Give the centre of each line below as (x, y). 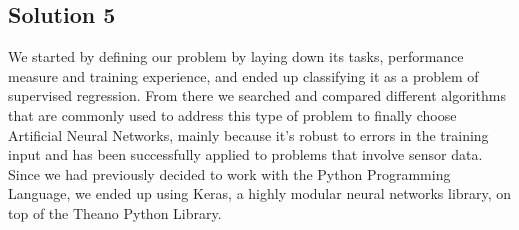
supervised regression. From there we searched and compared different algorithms (257, 95)
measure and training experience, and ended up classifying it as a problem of (243, 75)
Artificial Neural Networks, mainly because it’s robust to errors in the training (248, 134)
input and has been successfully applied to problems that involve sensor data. (245, 154)
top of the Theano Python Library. (115, 212)
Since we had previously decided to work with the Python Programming (229, 173)
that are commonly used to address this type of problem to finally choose (232, 114)
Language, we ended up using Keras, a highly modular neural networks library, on (260, 193)
